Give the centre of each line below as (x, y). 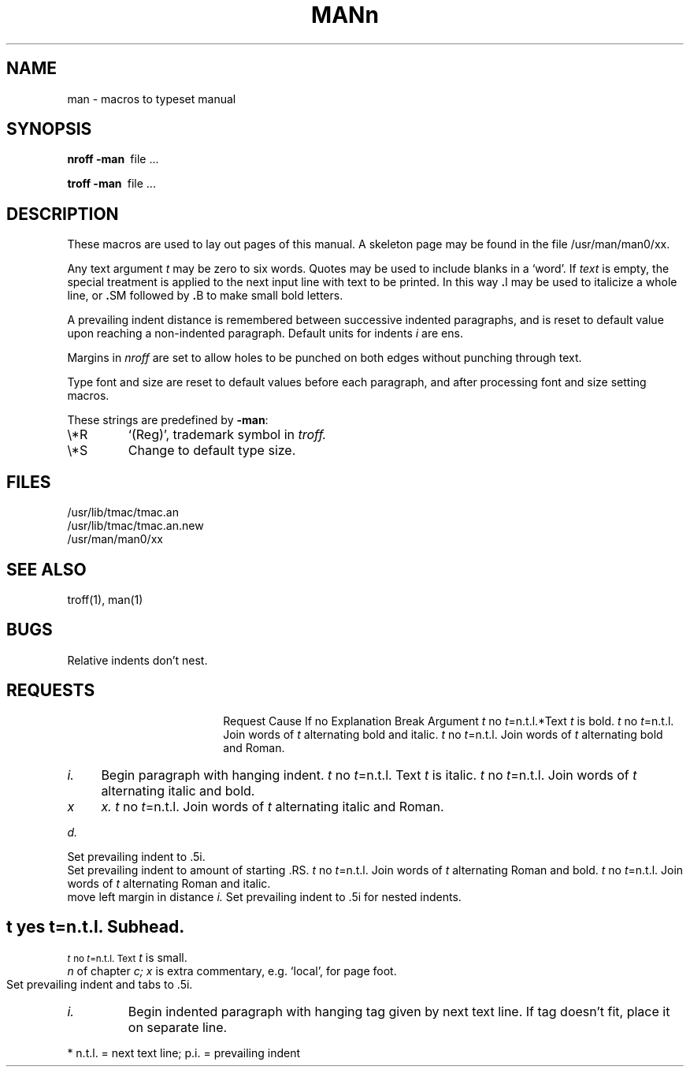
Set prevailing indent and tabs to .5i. (100, 984)
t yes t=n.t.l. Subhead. (96, 927)
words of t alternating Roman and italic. (169, 883)
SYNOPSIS (49, 129)
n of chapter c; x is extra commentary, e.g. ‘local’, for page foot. (232, 971)
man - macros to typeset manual (152, 99)
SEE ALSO (46, 569)
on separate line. (178, 1027)
